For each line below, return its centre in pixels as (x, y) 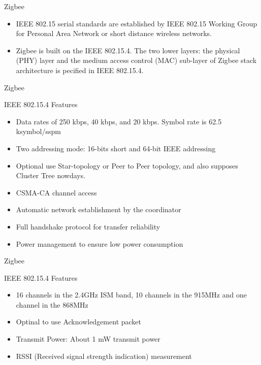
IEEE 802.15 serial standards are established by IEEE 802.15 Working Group (137, 23)
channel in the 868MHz (52, 304)
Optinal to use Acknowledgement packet (79, 322)
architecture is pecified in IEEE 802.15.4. (80, 70)
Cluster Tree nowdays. (51, 175)
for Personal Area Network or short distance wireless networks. (114, 33)
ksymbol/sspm (38, 131)
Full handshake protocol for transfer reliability (88, 226)
